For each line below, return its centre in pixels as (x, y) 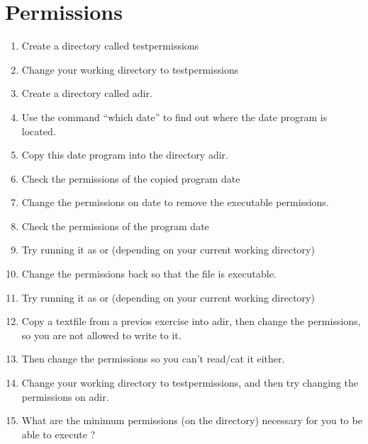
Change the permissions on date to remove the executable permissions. (175, 202)
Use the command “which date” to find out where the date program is (174, 116)
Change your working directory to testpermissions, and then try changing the (190, 383)
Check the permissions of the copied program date (131, 178)
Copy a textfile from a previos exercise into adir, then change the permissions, (191, 321)
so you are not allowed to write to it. (101, 335)
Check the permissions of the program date (115, 226)
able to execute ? (58, 434)
